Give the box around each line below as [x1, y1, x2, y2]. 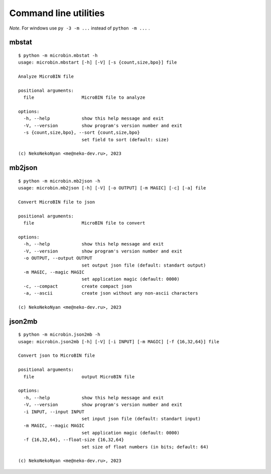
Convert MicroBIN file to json [18, 199, 95, 205]
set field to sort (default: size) [81, 137, 169, 142]
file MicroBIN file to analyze [23, 95, 146, 100]
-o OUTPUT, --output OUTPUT [23, 256, 93, 261]
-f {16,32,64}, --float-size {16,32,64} [23, 437, 124, 443]
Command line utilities [9, 8, 105, 19]
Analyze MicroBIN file [18, 74, 74, 80]
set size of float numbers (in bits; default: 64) [81, 444, 209, 449]
